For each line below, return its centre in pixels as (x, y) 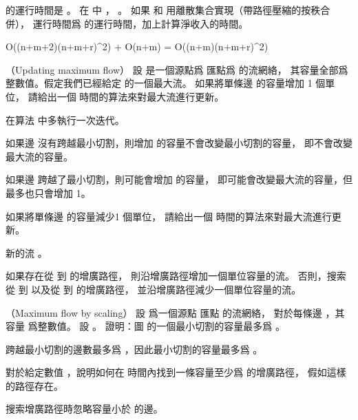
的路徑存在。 (34, 385)
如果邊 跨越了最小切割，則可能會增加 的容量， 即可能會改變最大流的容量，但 (179, 179)
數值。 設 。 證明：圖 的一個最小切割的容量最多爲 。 (166, 326)
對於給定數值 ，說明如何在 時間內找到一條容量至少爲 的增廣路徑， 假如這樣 (176, 372)
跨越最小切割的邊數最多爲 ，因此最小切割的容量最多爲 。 (134, 349)
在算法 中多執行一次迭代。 (65, 119)
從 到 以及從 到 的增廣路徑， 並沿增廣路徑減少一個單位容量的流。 (154, 289)
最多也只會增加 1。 (48, 192)
